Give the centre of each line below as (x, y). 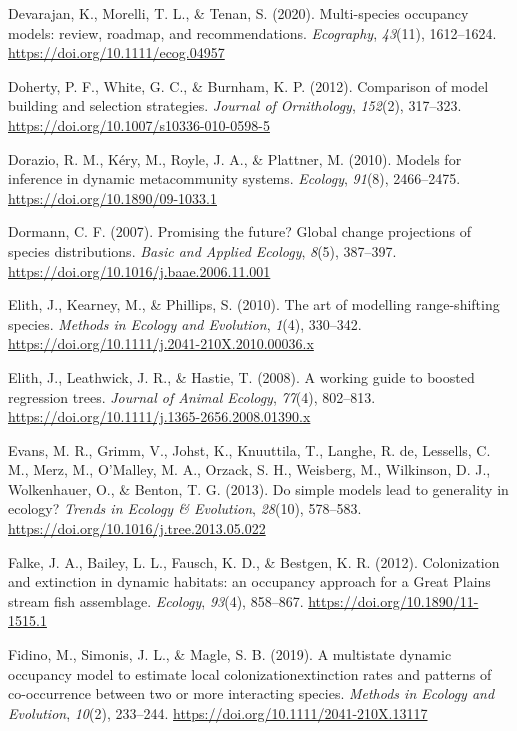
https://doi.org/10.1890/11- (393, 600)
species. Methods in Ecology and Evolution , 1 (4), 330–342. (185, 323)
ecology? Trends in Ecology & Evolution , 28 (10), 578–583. (185, 508)
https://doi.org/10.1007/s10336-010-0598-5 (139, 124)
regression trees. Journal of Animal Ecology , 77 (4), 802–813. (192, 396)
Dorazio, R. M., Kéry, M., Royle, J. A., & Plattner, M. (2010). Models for (235, 158)
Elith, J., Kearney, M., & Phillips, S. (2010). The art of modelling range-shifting (254, 304)
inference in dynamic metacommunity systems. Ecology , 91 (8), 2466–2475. (234, 178)
